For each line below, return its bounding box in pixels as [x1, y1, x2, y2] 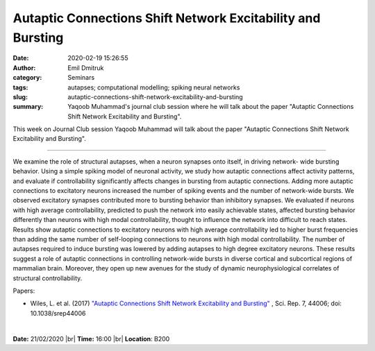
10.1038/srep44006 [30, 309, 86, 317]
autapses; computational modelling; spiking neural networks [67, 83, 240, 92]
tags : [12, 83, 28, 92]
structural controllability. [12, 274, 83, 282]
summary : [12, 103, 44, 111]
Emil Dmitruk [67, 63, 104, 72]
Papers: [12, 286, 35, 295]
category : [12, 74, 42, 82]
